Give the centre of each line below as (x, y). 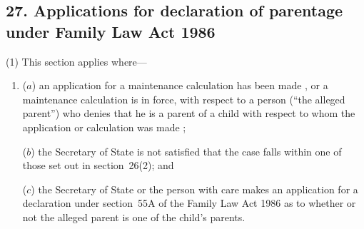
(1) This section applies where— (76, 61)
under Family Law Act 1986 (111, 31)
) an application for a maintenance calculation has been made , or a (180, 85)
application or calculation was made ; (104, 127)
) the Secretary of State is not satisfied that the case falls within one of (186, 151)
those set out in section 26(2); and (98, 165)
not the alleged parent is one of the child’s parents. (134, 217)
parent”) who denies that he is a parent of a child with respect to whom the (189, 113)
